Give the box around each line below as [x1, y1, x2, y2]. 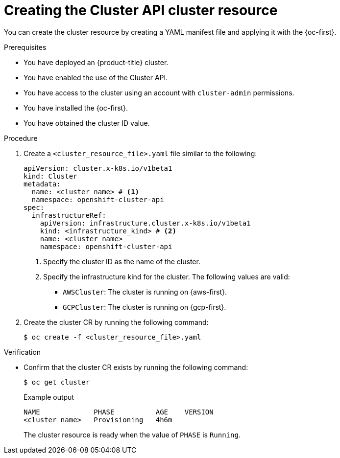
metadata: [24, 180, 61, 188]
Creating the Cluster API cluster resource [4, 2, 278, 19]
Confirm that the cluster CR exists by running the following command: [24, 363, 248, 371]
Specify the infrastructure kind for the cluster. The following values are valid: [43, 272, 290, 281]
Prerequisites [4, 43, 47, 51]
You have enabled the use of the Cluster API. [24, 73, 168, 82]
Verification [4, 347, 41, 356]
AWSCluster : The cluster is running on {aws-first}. [63, 287, 227, 296]
